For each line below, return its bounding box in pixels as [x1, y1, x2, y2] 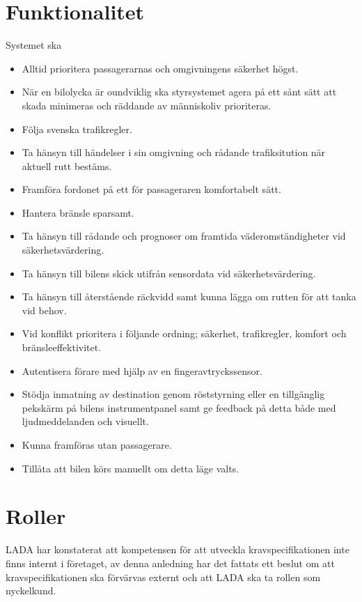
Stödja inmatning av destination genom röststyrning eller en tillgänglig [22, 387, 325, 401]
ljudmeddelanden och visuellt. [22, 414, 149, 429]
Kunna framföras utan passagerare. [22, 438, 172, 451]
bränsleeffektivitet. [22, 340, 102, 355]
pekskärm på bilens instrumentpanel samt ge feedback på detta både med [22, 400, 336, 415]
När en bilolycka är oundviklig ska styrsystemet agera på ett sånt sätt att [22, 84, 337, 99]
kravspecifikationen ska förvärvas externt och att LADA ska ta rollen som [6, 569, 321, 584]
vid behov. [22, 302, 67, 317]
